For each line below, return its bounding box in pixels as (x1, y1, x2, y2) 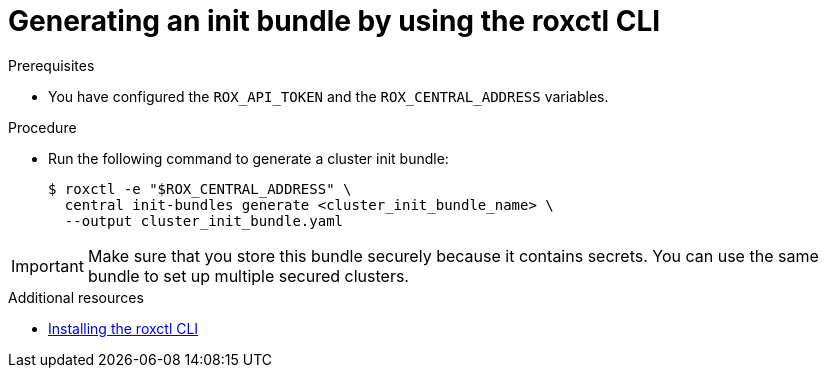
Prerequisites (8, 56, 95, 74)
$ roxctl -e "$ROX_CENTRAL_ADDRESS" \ (48, 180, 352, 197)
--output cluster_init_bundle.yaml (64, 212, 344, 229)
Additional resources (8, 288, 144, 306)
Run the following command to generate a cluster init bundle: (48, 149, 449, 167)
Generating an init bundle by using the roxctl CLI (8, 4, 661, 38)
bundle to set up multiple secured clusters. (87, 265, 409, 286)
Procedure (8, 118, 77, 136)
